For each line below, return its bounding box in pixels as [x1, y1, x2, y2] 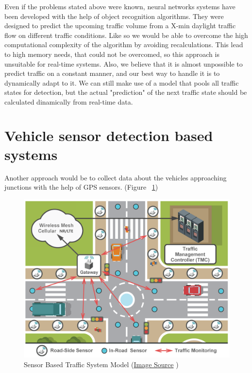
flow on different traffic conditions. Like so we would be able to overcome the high [4, 30, 248, 40]
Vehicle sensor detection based [4, 125, 213, 145]
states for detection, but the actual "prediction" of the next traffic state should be [4, 87, 247, 97]
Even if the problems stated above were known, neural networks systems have [4, 1, 235, 11]
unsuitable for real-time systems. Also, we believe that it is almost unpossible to [4, 58, 243, 69]
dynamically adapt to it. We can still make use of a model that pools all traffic [4, 77, 239, 88]
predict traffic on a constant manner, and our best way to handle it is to [4, 68, 220, 78]
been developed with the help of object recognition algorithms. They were [4, 11, 224, 21]
